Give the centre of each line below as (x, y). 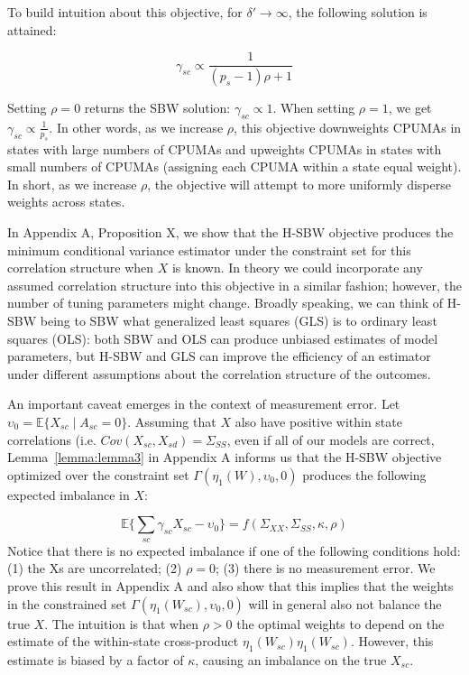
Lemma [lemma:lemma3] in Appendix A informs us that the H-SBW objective (225, 457)
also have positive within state (318, 421)
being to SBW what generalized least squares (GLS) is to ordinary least (239, 321)
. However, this (392, 641)
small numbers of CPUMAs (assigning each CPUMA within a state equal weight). (234, 166)
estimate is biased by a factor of (96, 659)
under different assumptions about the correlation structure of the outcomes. (219, 373)
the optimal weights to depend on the (340, 623)
